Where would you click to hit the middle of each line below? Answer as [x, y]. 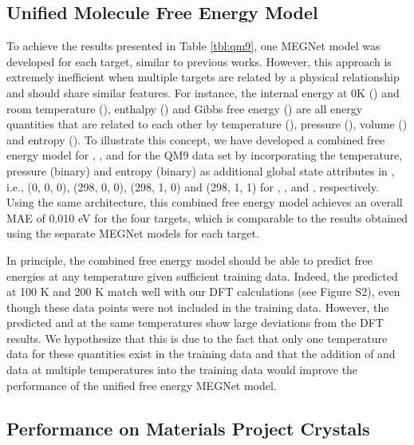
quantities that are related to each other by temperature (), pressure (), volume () [207, 124]
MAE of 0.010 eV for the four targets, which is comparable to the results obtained [207, 217]
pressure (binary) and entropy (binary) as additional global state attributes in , [201, 170]
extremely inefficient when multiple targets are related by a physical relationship [203, 77]
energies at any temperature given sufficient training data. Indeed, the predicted [202, 276]
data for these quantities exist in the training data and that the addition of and [201, 354]
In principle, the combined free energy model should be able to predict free [189, 260]
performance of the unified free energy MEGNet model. [142, 385]
